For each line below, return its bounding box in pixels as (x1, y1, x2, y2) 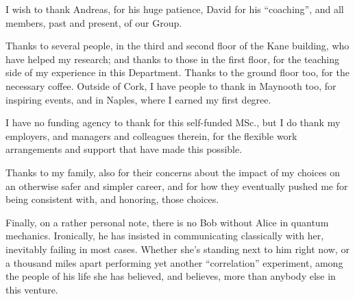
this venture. (5, 282, 58, 296)
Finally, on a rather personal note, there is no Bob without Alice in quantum (5, 215, 329, 229)
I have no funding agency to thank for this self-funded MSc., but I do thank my (5, 115, 341, 130)
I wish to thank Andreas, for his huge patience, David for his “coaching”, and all (5, 2, 344, 16)
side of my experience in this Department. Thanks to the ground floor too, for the (5, 65, 350, 80)
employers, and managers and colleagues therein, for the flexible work (5, 128, 297, 143)
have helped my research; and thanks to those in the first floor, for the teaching (5, 51, 340, 66)
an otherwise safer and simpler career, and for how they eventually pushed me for (5, 178, 348, 193)
